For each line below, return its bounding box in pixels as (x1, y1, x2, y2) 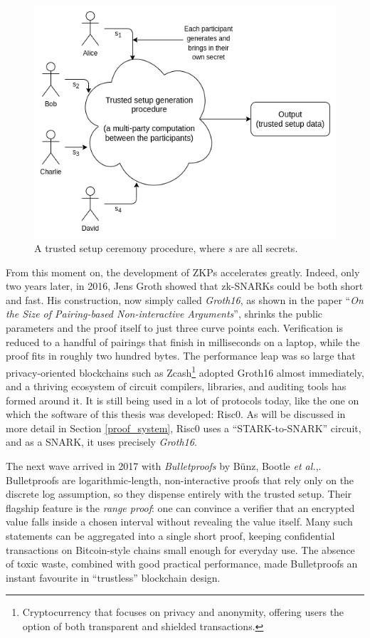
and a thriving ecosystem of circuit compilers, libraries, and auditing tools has (6, 379, 347, 394)
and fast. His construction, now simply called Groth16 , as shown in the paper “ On (6, 292, 364, 307)
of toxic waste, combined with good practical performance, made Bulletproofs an (6, 556, 358, 571)
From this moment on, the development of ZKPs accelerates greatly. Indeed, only (6, 264, 360, 279)
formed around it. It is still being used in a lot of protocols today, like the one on (6, 392, 359, 407)
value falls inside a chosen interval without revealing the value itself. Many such (6, 514, 353, 529)
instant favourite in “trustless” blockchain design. (6, 570, 221, 585)
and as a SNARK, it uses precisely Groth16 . (6, 434, 197, 449)
